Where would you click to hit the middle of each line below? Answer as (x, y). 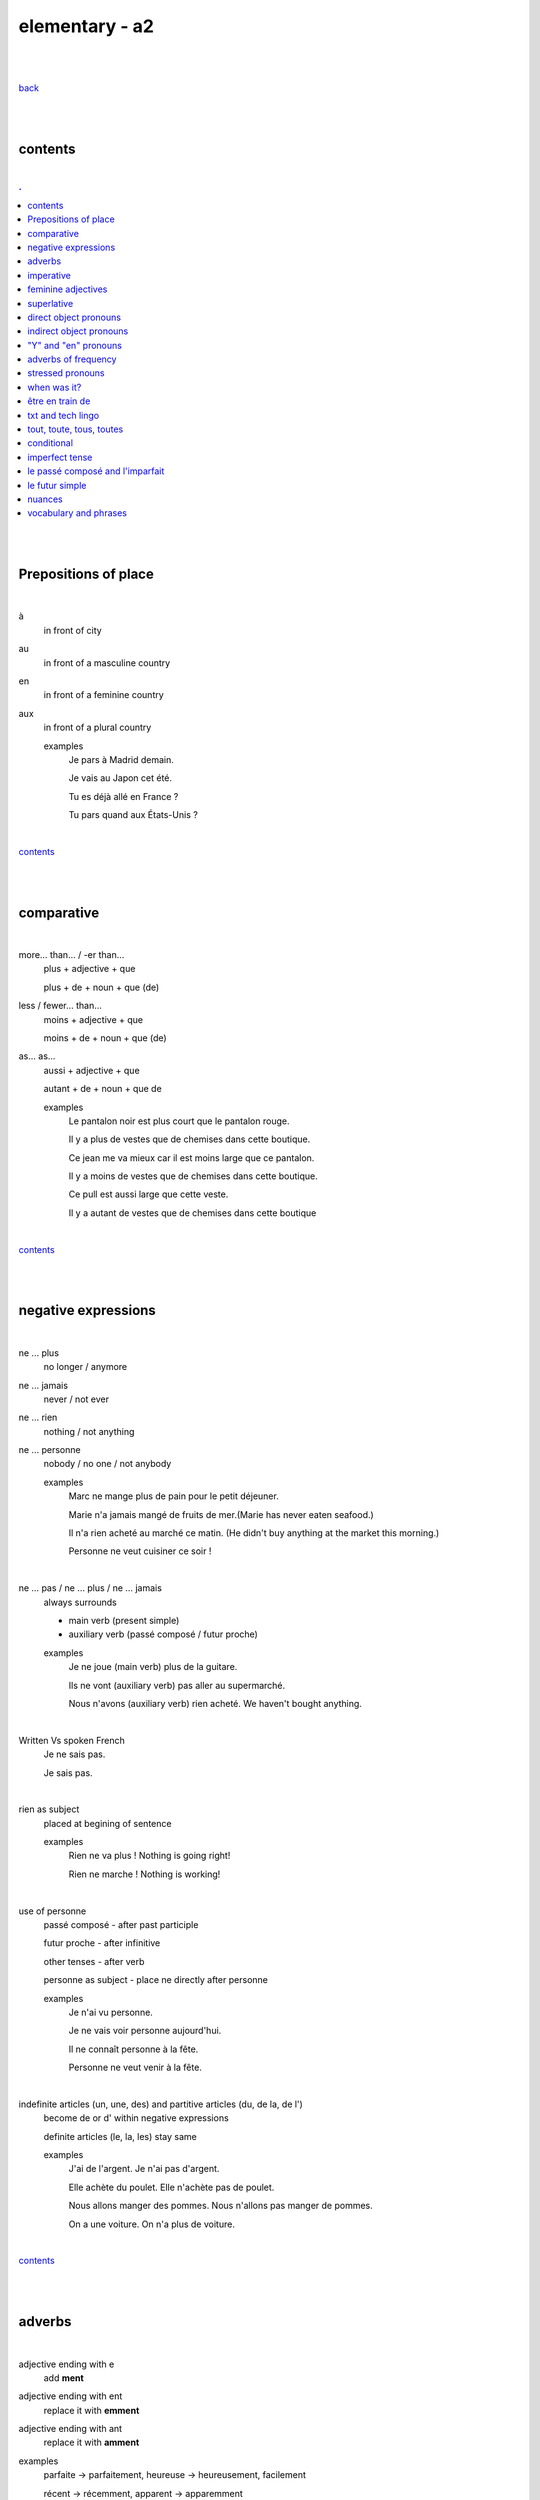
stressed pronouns (66, 373)
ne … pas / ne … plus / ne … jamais (90, 1588)
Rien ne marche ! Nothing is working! (144, 1874)
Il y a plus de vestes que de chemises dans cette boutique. (189, 1139)
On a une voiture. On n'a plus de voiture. (151, 2224)
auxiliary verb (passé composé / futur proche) (163, 1634)
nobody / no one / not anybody (107, 1464)
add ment (63, 2377)
